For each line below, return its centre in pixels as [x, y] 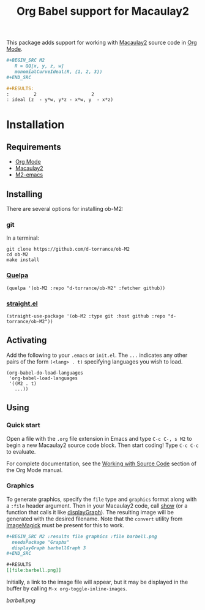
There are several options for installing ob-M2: [65, 209]
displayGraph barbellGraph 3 [49, 548]
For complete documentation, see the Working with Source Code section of [102, 463]
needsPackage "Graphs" [41, 542]
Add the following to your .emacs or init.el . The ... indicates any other [97, 355]
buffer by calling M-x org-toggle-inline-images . [67, 589]
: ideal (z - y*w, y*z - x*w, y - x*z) [60, 100]
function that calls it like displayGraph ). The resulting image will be [90, 512]
